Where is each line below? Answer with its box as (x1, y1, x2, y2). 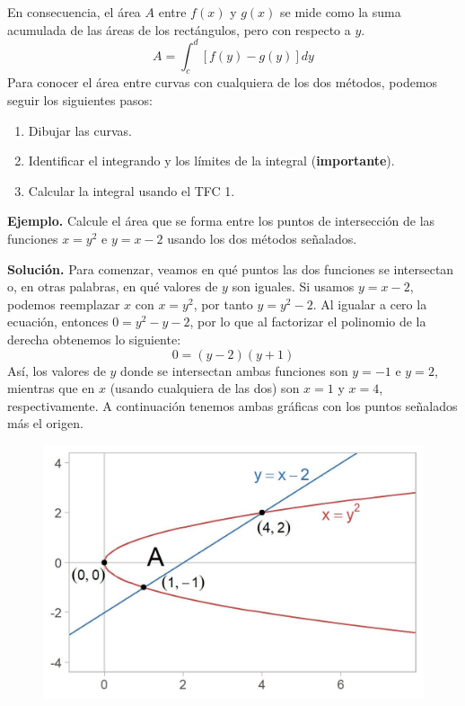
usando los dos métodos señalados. (167, 229, 357, 248)
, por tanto (193, 294, 253, 313)
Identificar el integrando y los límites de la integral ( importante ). (28, 151, 395, 170)
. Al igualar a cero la (312, 294, 427, 313)
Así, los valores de (7, 361, 106, 380)
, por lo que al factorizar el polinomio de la (189, 312, 426, 331)
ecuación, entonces (7, 312, 109, 331)
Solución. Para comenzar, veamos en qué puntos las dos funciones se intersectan (7, 259, 454, 278)
